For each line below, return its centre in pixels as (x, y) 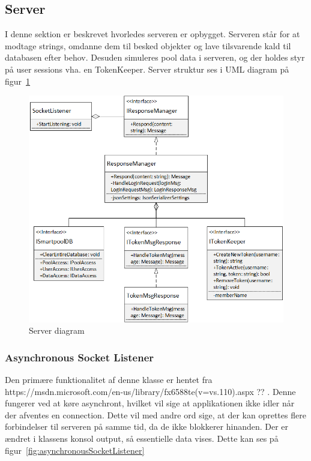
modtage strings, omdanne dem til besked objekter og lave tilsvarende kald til (148, 45)
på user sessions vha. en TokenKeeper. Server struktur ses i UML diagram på (147, 69)
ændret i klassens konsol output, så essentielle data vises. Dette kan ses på (142, 438)
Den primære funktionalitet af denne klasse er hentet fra (109, 379)
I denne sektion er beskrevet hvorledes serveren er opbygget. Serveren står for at (152, 34)
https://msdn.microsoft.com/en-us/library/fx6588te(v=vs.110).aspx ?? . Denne (150, 391)
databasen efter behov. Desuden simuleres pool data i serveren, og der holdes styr (155, 57)
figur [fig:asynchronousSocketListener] (75, 450)
